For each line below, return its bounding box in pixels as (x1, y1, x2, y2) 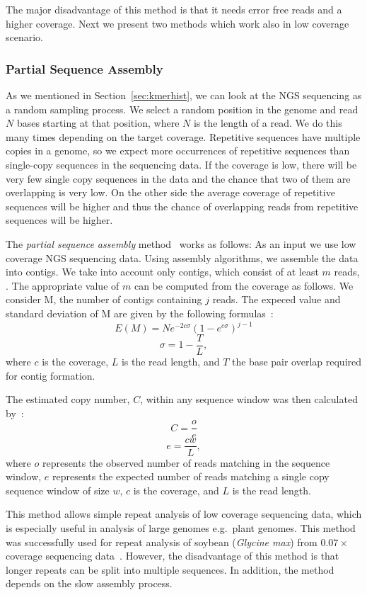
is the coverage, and (133, 482, 219, 497)
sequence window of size (6, 482, 110, 497)
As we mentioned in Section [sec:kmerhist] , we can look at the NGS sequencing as (6, 88, 362, 102)
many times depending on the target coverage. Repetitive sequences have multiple (6, 129, 361, 144)
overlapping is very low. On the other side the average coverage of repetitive (6, 185, 335, 200)
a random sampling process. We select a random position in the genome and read (6, 101, 359, 116)
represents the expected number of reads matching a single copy (52, 469, 330, 484)
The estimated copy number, (6, 392, 130, 407)
